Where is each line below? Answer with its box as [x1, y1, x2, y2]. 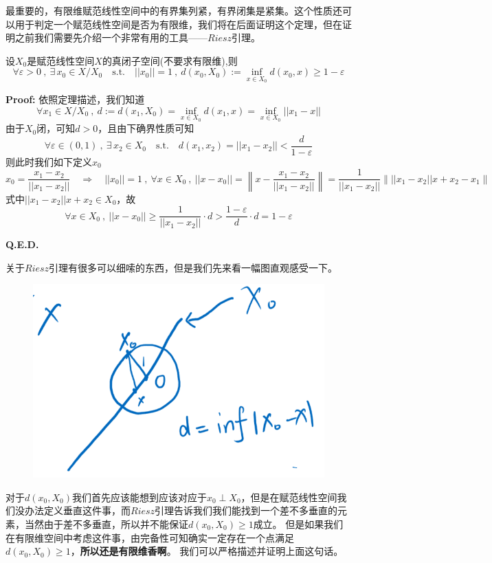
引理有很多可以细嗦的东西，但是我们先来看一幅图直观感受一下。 [49, 260, 338, 274]
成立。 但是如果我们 [253, 516, 344, 531]
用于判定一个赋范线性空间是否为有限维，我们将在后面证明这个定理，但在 [14, 16, 342, 31]
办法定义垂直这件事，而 [24, 503, 131, 518]
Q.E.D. [5, 237, 39, 252]
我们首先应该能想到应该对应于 [71, 489, 207, 504]
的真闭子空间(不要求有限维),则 [102, 53, 238, 67]
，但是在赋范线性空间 [241, 489, 337, 504]
